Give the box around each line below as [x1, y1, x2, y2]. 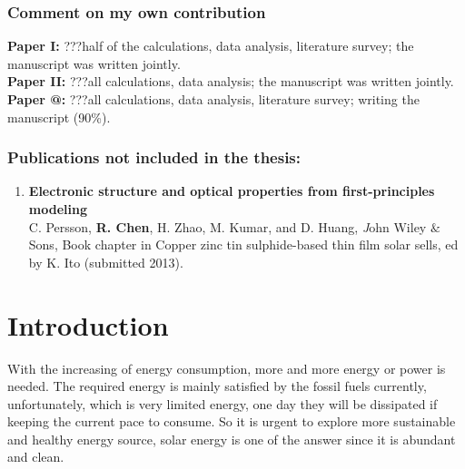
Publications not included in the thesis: [7, 146, 301, 169]
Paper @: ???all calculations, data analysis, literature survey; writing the [7, 90, 420, 108]
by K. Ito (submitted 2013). [28, 252, 183, 271]
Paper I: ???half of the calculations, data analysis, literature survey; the [7, 36, 414, 55]
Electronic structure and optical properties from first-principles [28, 181, 435, 200]
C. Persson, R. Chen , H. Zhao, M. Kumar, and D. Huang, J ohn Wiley [28, 217, 427, 236]
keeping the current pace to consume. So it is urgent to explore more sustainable [7, 412, 456, 431]
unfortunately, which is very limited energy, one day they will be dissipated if [7, 394, 438, 413]
